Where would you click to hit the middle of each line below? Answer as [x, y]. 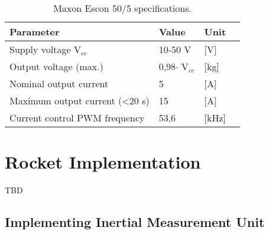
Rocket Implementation [103, 162]
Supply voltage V [45, 49]
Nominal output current [59, 83]
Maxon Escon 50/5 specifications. [122, 8]
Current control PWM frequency [77, 118]
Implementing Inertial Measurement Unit [135, 222]
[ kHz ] [215, 118]
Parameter [35, 32]
